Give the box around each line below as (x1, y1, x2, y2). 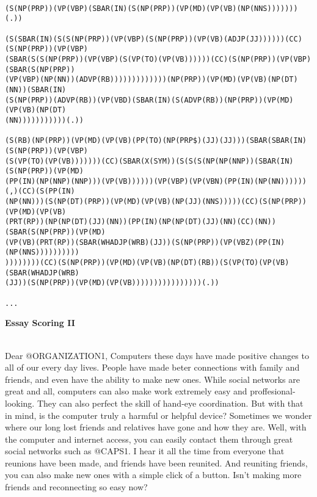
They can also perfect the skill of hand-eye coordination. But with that (37, 396, 304, 409)
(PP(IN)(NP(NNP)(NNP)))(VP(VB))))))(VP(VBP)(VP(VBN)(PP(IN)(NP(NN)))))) (5, 176, 307, 186)
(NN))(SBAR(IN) (5, 85, 67, 94)
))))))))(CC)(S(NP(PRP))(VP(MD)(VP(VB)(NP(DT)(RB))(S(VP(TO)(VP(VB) (5, 258, 290, 267)
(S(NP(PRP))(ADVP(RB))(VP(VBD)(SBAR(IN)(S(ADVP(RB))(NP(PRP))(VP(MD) (5, 95, 294, 104)
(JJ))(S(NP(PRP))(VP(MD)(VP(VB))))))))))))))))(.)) (5, 278, 219, 288)
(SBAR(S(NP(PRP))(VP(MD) (5, 228, 106, 237)
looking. (5, 396, 35, 409)
